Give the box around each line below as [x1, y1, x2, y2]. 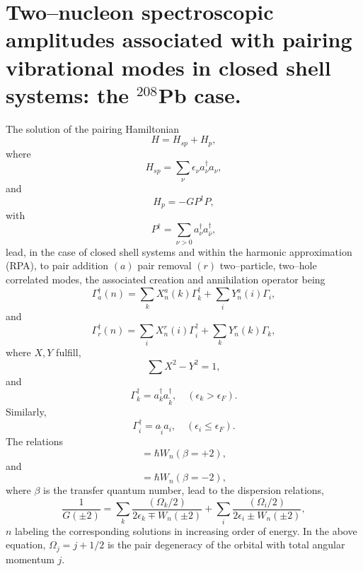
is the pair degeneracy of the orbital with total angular [107, 537, 345, 552]
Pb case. [158, 80, 241, 109]
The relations [6, 434, 64, 449]
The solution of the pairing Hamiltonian [6, 121, 180, 136]
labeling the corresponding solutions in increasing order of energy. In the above [15, 523, 357, 538]
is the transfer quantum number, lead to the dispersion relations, [43, 483, 324, 498]
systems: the [6, 80, 129, 109]
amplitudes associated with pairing [6, 25, 352, 54]
